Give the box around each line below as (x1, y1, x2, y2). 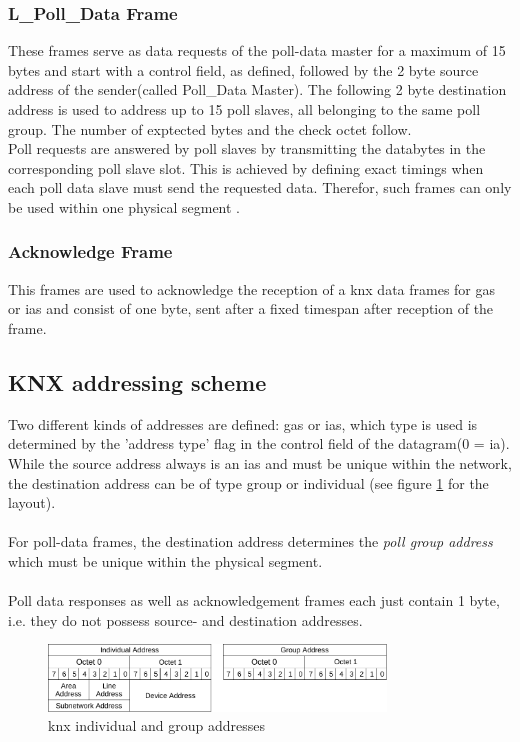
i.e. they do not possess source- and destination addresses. (8, 609, 363, 630)
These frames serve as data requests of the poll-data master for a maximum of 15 (8, 40, 506, 61)
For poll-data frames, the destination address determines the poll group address (8, 531, 493, 552)
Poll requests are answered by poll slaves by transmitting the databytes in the (8, 138, 486, 159)
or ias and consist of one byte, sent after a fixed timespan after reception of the (8, 298, 494, 319)
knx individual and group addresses (48, 715, 265, 736)
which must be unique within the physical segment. (8, 550, 323, 571)
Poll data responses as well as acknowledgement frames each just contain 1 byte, (8, 590, 500, 611)
